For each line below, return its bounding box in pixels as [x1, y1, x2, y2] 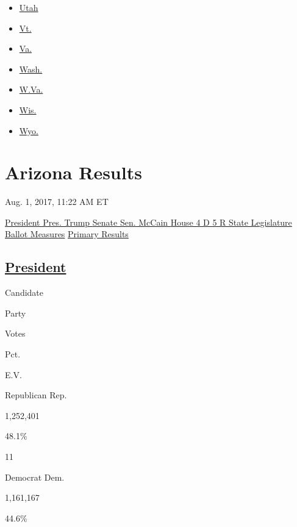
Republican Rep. [5, 389, 67, 401]
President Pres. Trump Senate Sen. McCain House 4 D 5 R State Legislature [5, 215, 292, 228]
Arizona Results [5, 160, 142, 185]
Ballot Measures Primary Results [5, 228, 129, 240]
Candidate [5, 286, 44, 299]
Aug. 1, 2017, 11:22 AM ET [5, 195, 109, 208]
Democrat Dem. [5, 470, 65, 483]
